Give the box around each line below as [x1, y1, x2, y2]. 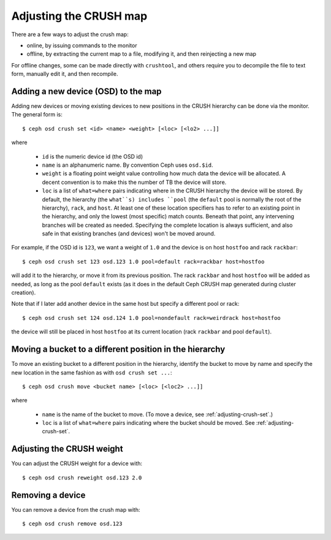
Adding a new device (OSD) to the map [11, 86, 162, 96]
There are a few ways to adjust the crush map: [11, 31, 129, 38]
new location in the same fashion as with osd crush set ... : [11, 368, 172, 376]
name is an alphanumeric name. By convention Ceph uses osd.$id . [42, 161, 214, 169]
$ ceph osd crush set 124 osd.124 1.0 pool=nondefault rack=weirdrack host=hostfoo [22, 314, 281, 321]
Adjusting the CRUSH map [11, 9, 148, 23]
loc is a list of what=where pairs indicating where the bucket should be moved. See [42, 419, 255, 427]
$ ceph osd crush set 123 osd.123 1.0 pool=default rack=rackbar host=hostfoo [22, 258, 265, 265]
